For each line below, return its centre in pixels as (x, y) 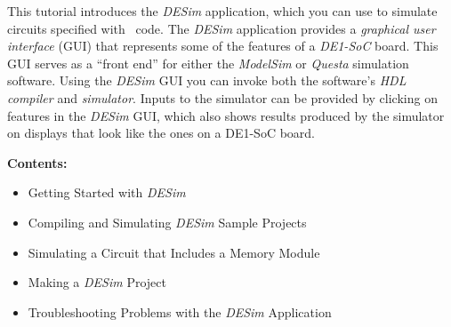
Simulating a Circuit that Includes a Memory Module (174, 252)
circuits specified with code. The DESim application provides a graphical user (221, 28)
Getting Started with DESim (107, 192)
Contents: (37, 162)
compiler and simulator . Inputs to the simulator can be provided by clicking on (222, 97)
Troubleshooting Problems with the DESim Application (180, 311)
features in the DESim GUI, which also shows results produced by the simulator (226, 115)
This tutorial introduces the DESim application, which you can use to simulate (222, 11)
